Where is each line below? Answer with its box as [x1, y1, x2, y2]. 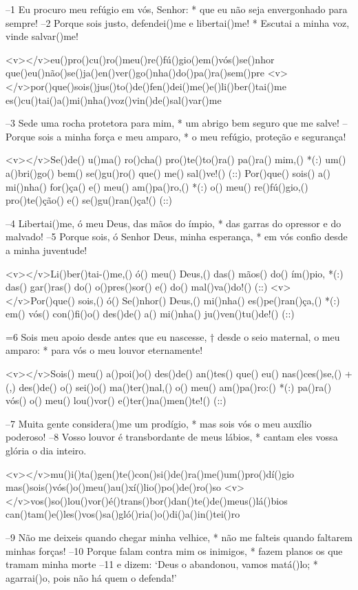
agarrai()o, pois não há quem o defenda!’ [6, 570, 177, 584]
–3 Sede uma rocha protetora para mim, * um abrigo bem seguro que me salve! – [6, 116, 348, 130]
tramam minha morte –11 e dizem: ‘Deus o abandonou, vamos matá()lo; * [6, 557, 318, 571]
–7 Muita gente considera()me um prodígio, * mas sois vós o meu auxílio [6, 416, 312, 430]
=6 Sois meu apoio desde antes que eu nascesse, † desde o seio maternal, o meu [6, 329, 340, 344]
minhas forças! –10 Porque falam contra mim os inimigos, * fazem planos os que [6, 543, 343, 558]
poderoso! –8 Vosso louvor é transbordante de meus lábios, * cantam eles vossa [6, 430, 338, 444]
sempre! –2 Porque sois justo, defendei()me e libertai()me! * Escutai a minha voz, [6, 15, 350, 30]
